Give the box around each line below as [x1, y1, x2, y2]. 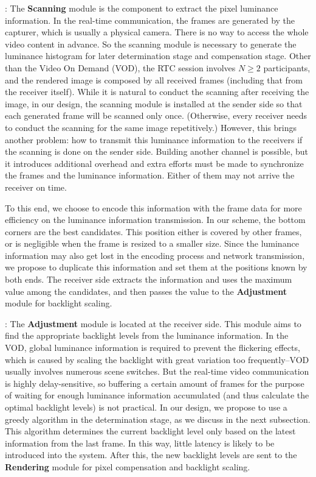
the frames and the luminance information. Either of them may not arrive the [5, 169, 295, 182]
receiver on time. [5, 180, 67, 193]
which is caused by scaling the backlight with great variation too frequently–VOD [5, 353, 309, 366]
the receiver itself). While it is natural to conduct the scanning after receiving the [5, 85, 309, 98]
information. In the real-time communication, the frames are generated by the [5, 13, 295, 26]
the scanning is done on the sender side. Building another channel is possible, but [5, 145, 308, 158]
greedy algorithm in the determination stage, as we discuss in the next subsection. [5, 412, 311, 425]
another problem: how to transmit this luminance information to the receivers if [5, 133, 303, 146]
